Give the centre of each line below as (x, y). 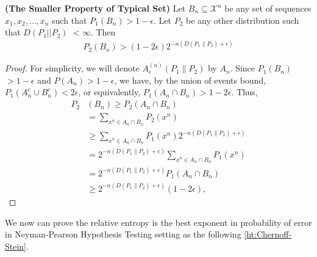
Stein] (16, 246)
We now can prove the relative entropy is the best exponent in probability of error (158, 222)
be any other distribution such (243, 20)
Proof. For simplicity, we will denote (72, 68)
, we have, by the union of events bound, (190, 80)
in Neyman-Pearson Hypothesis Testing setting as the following (123, 234)
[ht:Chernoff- (268, 234)
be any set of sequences (268, 8)
